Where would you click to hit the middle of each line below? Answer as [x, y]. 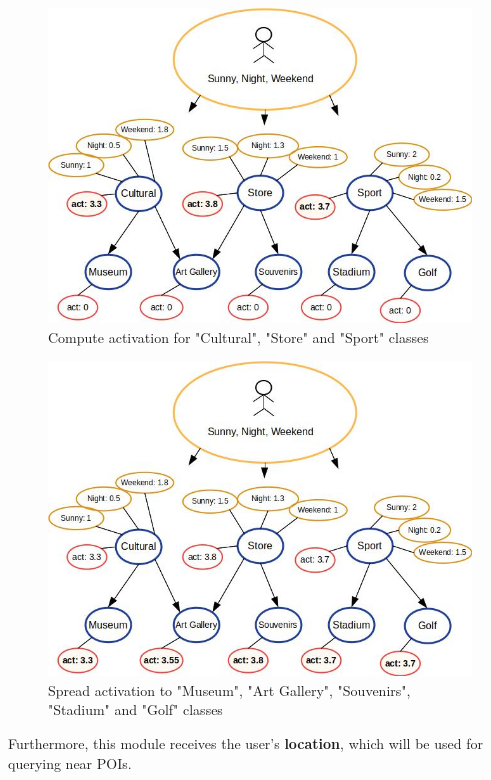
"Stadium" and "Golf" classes [135, 709]
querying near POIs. [70, 762]
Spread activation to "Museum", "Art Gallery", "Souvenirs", [229, 689]
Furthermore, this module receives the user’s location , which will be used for [245, 742]
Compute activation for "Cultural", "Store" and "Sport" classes [238, 336]
